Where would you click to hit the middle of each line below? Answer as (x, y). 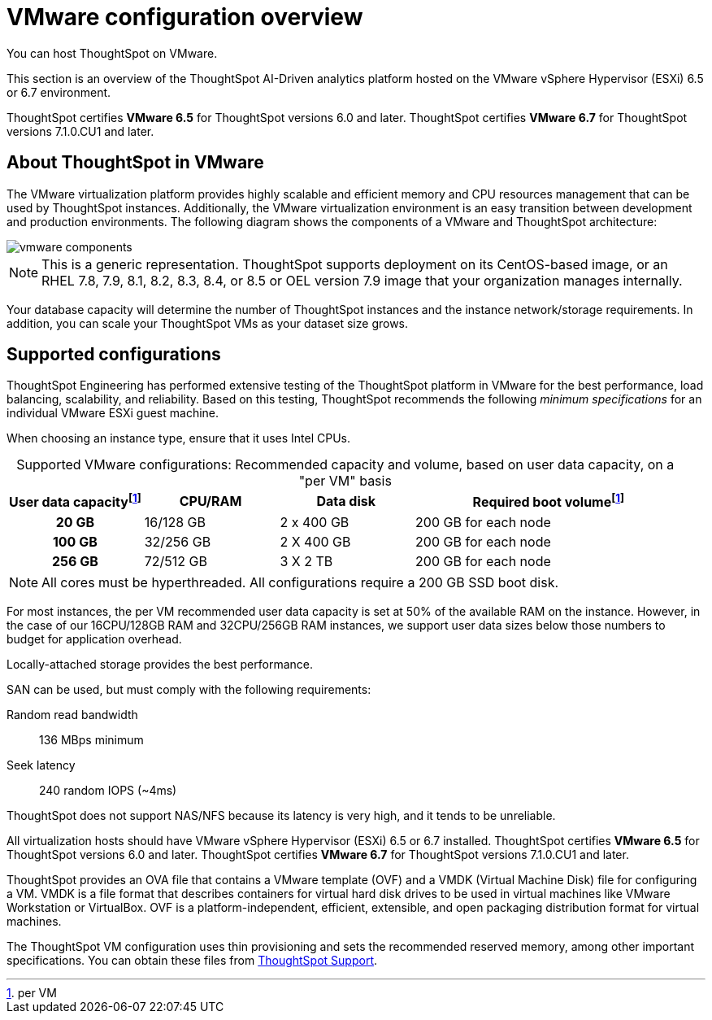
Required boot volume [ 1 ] (549, 501)
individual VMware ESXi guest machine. (113, 413)
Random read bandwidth (72, 714)
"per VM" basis (345, 481)
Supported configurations (114, 355)
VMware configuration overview (185, 17)
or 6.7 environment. (59, 92)
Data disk (346, 501)
